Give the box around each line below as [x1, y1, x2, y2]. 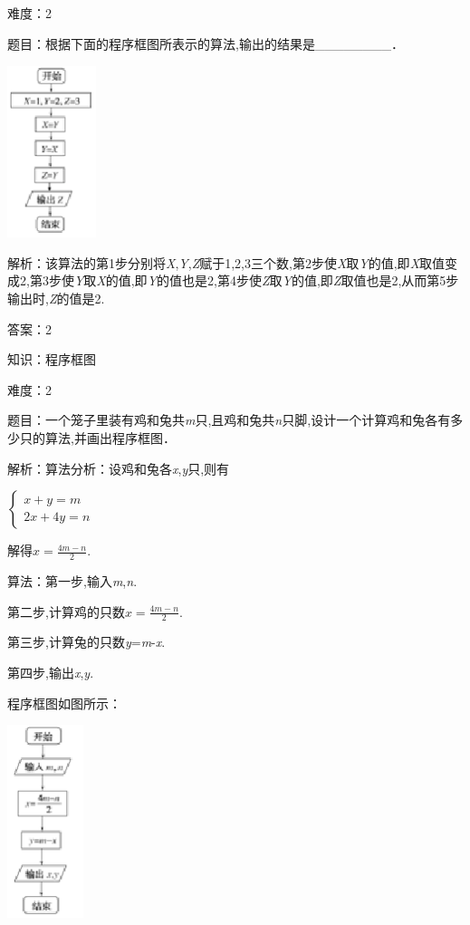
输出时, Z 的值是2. [7, 289, 105, 308]
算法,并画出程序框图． [44, 429, 176, 448]
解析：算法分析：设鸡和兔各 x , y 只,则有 [7, 458, 230, 477]
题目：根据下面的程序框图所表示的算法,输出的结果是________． [7, 34, 404, 53]
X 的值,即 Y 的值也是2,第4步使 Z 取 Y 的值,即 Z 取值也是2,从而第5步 [96, 271, 459, 290]
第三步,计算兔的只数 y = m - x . [7, 632, 166, 651]
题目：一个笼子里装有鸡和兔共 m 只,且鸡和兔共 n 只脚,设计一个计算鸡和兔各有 [7, 410, 451, 429]
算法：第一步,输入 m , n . [7, 572, 138, 591]
